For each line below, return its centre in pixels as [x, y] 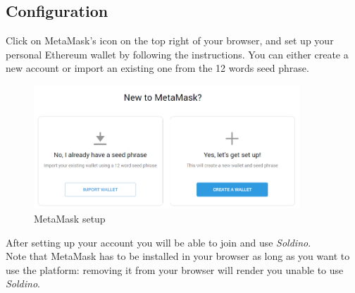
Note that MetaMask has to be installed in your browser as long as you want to [178, 256]
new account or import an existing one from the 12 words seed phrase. [157, 68]
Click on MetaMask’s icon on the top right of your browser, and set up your [170, 40]
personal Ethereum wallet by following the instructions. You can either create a [177, 54]
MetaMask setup [70, 219]
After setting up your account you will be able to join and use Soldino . [158, 242]
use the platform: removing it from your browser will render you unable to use [175, 269]
